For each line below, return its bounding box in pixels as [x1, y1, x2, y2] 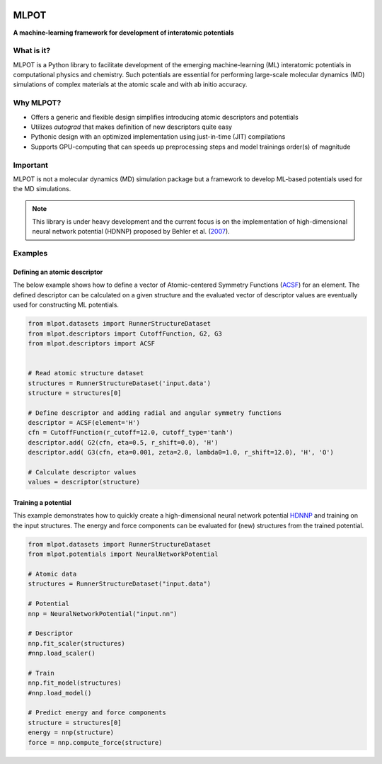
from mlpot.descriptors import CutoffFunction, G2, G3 [28, 329, 222, 338]
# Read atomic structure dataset [28, 369, 144, 377]
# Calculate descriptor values [28, 468, 137, 477]
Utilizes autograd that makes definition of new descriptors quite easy [30, 122, 233, 131]
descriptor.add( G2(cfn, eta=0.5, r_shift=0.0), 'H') [28, 438, 219, 446]
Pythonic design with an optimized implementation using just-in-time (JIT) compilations [30, 132, 286, 141]
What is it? [13, 46, 51, 56]
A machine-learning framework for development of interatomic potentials [13, 28, 234, 37]
